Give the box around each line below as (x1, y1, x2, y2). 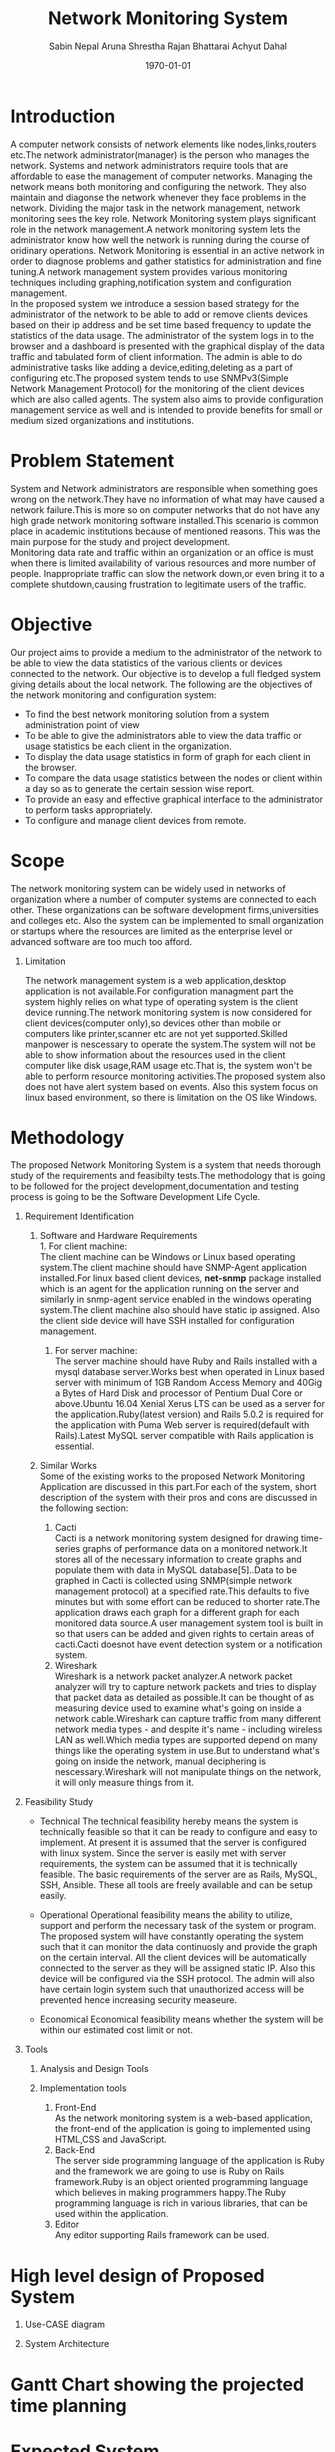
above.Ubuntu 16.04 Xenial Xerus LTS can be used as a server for (54, 1398, 325, 1410)
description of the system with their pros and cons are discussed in (39, 1492, 318, 1504)
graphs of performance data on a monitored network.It (82, 1543, 308, 1555)
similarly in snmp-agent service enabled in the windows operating (39, 1293, 312, 1306)
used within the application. (54, 2208, 169, 2220)
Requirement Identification (24, 1210, 135, 1222)
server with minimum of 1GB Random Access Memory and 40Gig (54, 1377, 323, 1389)
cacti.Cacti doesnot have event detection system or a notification (54, 1638, 323, 1651)
